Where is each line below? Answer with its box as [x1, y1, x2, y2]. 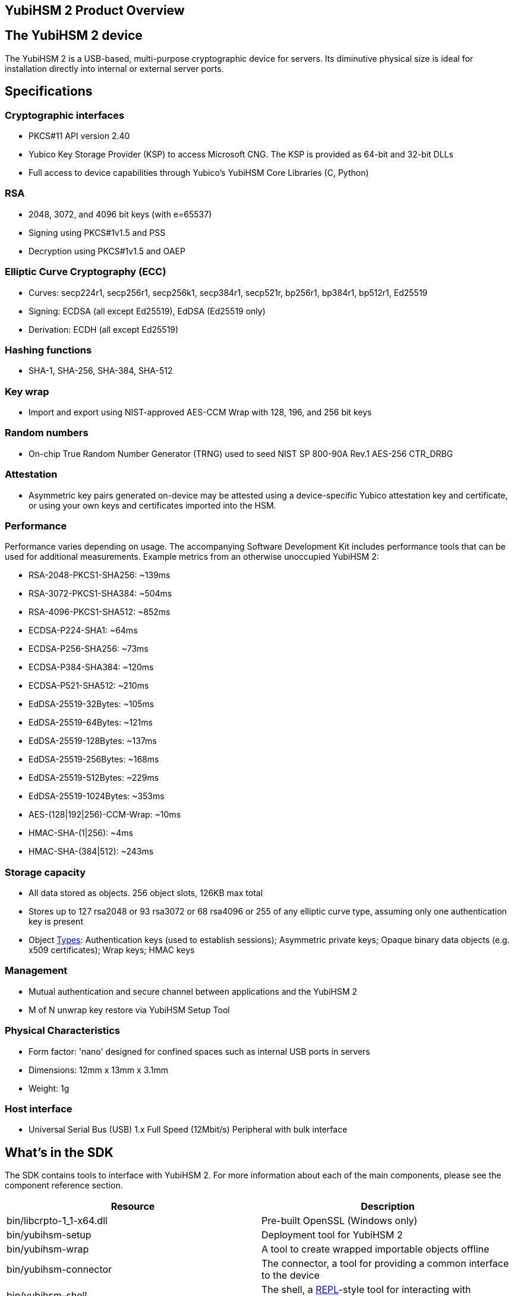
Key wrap [5, 385, 49, 398]
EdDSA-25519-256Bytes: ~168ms [29, 754, 159, 765]
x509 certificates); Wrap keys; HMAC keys [29, 945, 195, 956]
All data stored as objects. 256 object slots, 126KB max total [29, 888, 263, 898]
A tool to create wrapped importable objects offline [261, 1243, 490, 1256]
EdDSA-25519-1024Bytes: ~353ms [29, 791, 165, 802]
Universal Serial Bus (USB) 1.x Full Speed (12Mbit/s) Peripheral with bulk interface [29, 1124, 348, 1135]
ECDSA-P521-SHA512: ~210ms [29, 680, 149, 691]
